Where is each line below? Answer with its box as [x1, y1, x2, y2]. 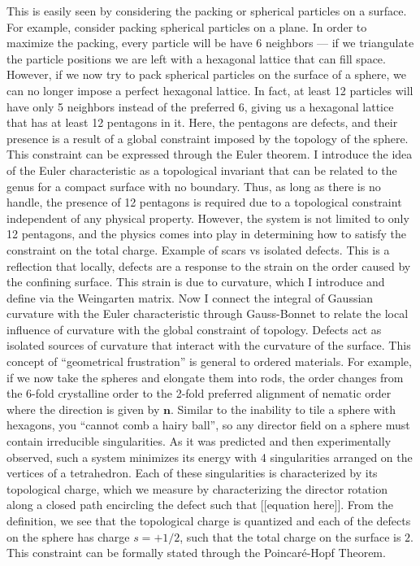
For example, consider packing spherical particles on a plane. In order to [6, 18, 367, 35]
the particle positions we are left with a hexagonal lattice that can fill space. [6, 50, 386, 67]
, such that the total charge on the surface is [180, 528, 401, 545]
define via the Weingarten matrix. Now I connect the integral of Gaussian [6, 289, 374, 306]
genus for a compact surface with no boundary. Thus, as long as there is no [6, 177, 381, 194]
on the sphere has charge [6, 528, 130, 545]
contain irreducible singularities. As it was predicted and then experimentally [6, 433, 392, 450]
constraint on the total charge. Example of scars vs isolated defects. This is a [6, 241, 390, 258]
